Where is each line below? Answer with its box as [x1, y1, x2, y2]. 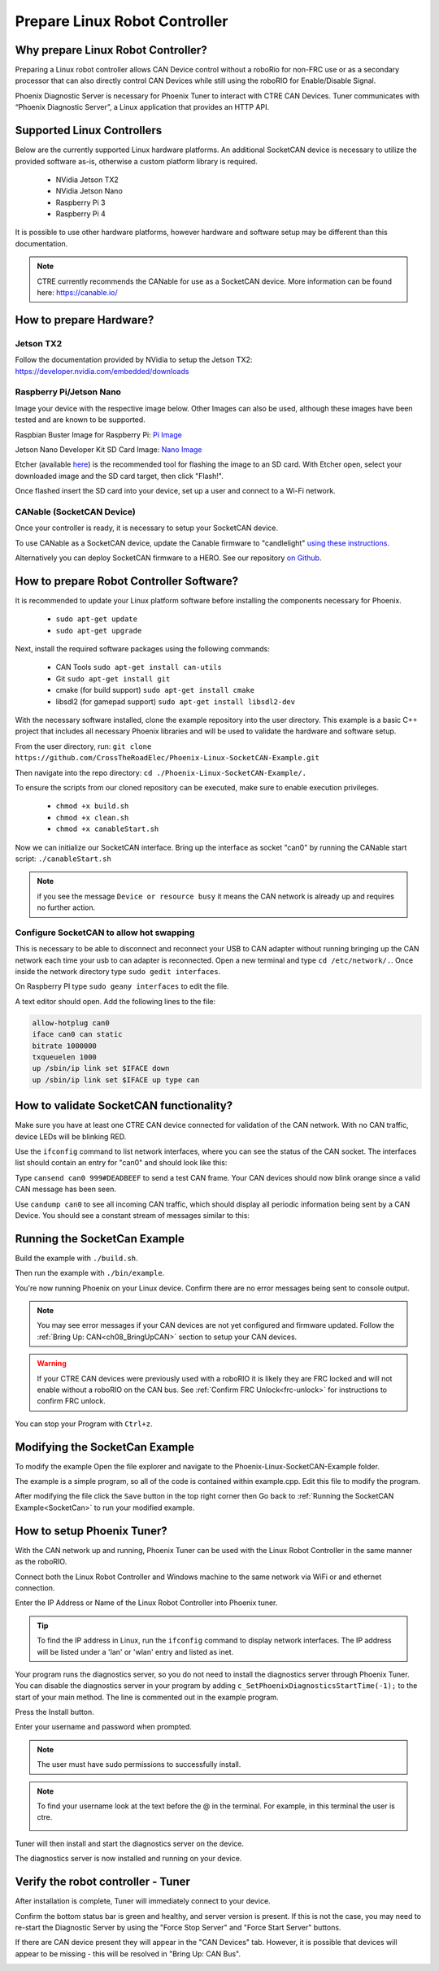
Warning [37, 1359, 67, 1368]
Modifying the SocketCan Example [15, 1440, 195, 1454]
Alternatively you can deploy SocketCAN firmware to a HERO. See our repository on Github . [15, 553, 322, 563]
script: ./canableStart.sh [15, 854, 111, 864]
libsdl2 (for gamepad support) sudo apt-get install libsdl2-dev [55, 696, 296, 707]
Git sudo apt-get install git [55, 673, 171, 683]
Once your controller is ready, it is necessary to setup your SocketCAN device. [15, 523, 278, 533]
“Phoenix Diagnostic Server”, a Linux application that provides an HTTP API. [15, 102, 270, 112]
